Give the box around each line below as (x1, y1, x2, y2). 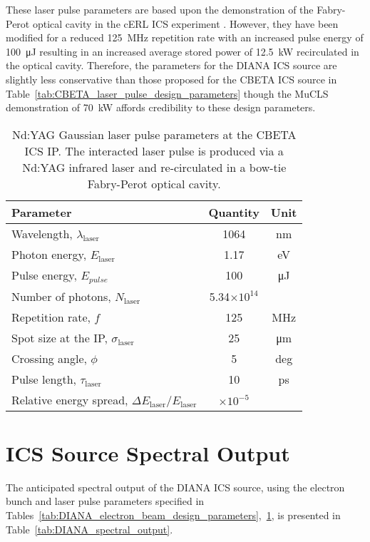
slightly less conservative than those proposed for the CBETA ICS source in (6, 71, 337, 86)
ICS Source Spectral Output (6, 438, 290, 467)
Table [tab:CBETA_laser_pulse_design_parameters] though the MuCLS (6, 86, 329, 101)
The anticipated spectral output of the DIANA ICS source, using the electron (6, 479, 345, 494)
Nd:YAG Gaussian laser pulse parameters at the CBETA (11, 126, 297, 143)
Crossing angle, (11, 349, 88, 367)
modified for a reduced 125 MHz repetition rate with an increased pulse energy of (6, 30, 364, 45)
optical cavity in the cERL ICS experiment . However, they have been (32, 16, 339, 31)
